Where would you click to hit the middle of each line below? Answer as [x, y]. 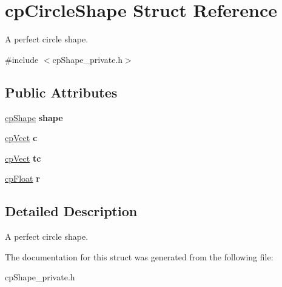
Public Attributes [61, 92]
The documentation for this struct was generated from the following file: [139, 256]
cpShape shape [34, 117]
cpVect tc [23, 158]
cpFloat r [22, 178]
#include [22, 59]
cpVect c [21, 138]
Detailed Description [71, 211]
